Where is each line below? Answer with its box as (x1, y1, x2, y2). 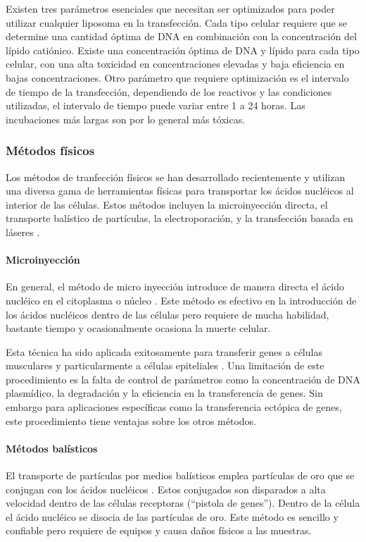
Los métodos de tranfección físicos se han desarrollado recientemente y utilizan (6, 169, 346, 184)
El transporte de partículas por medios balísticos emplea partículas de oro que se (6, 468, 355, 483)
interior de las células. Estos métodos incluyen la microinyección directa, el (6, 197, 328, 211)
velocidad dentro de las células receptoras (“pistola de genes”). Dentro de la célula (6, 495, 360, 510)
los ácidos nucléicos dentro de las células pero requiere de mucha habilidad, (6, 307, 329, 321)
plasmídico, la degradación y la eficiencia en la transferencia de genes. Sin (6, 386, 323, 400)
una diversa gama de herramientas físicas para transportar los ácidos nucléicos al (6, 183, 354, 198)
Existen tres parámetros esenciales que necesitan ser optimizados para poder (6, 1, 335, 16)
